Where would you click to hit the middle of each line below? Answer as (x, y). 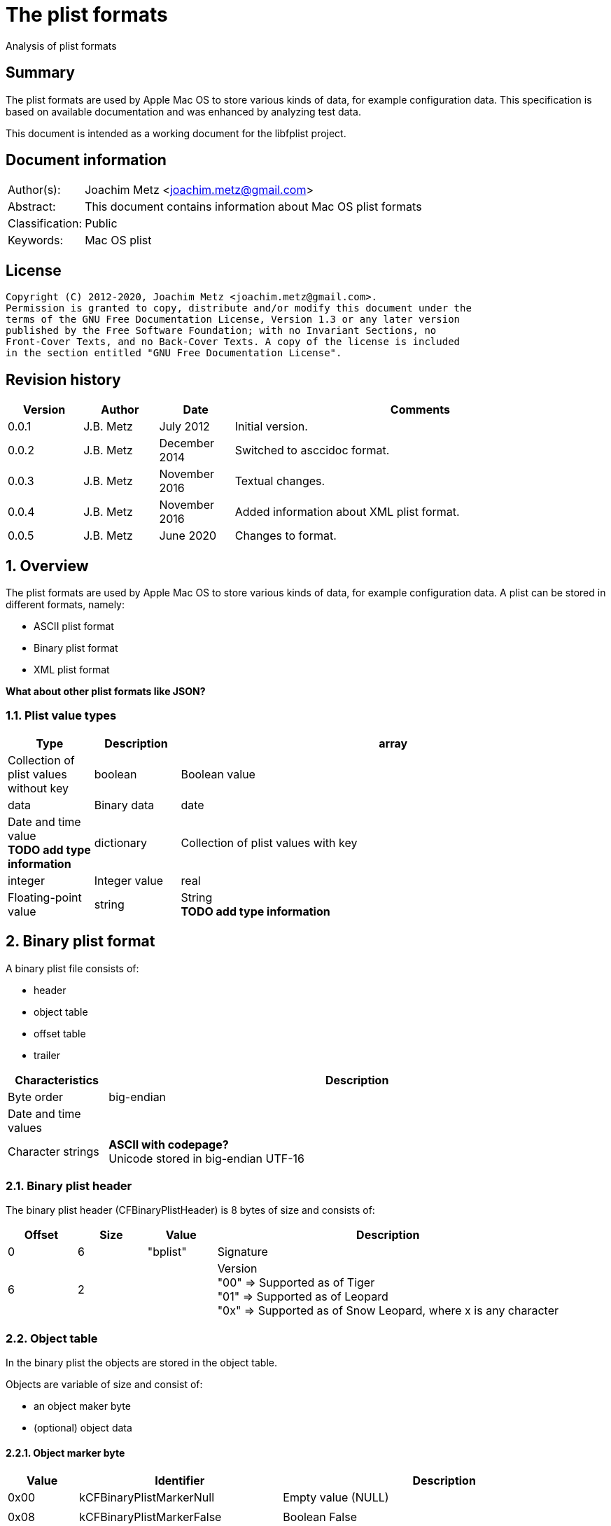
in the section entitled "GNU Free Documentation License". (174, 353)
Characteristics (57, 1080)
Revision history (63, 379)
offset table (60, 1033)
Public (101, 224)
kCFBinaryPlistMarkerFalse (150, 1517)
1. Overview (47, 566)
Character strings (54, 1151)
